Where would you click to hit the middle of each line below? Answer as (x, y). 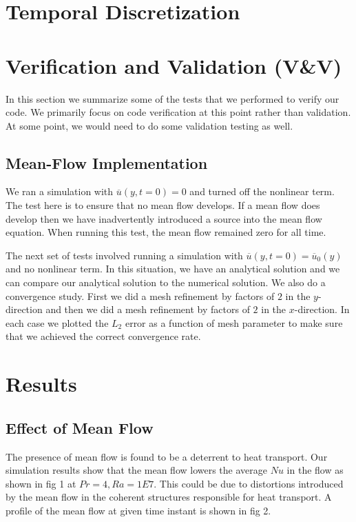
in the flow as (315, 470)
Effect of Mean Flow (80, 427)
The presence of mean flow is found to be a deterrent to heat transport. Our (167, 456)
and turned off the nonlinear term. (262, 191)
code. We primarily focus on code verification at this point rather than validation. (178, 112)
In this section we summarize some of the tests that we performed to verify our (172, 98)
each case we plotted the (57, 322)
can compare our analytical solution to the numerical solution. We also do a (166, 282)
